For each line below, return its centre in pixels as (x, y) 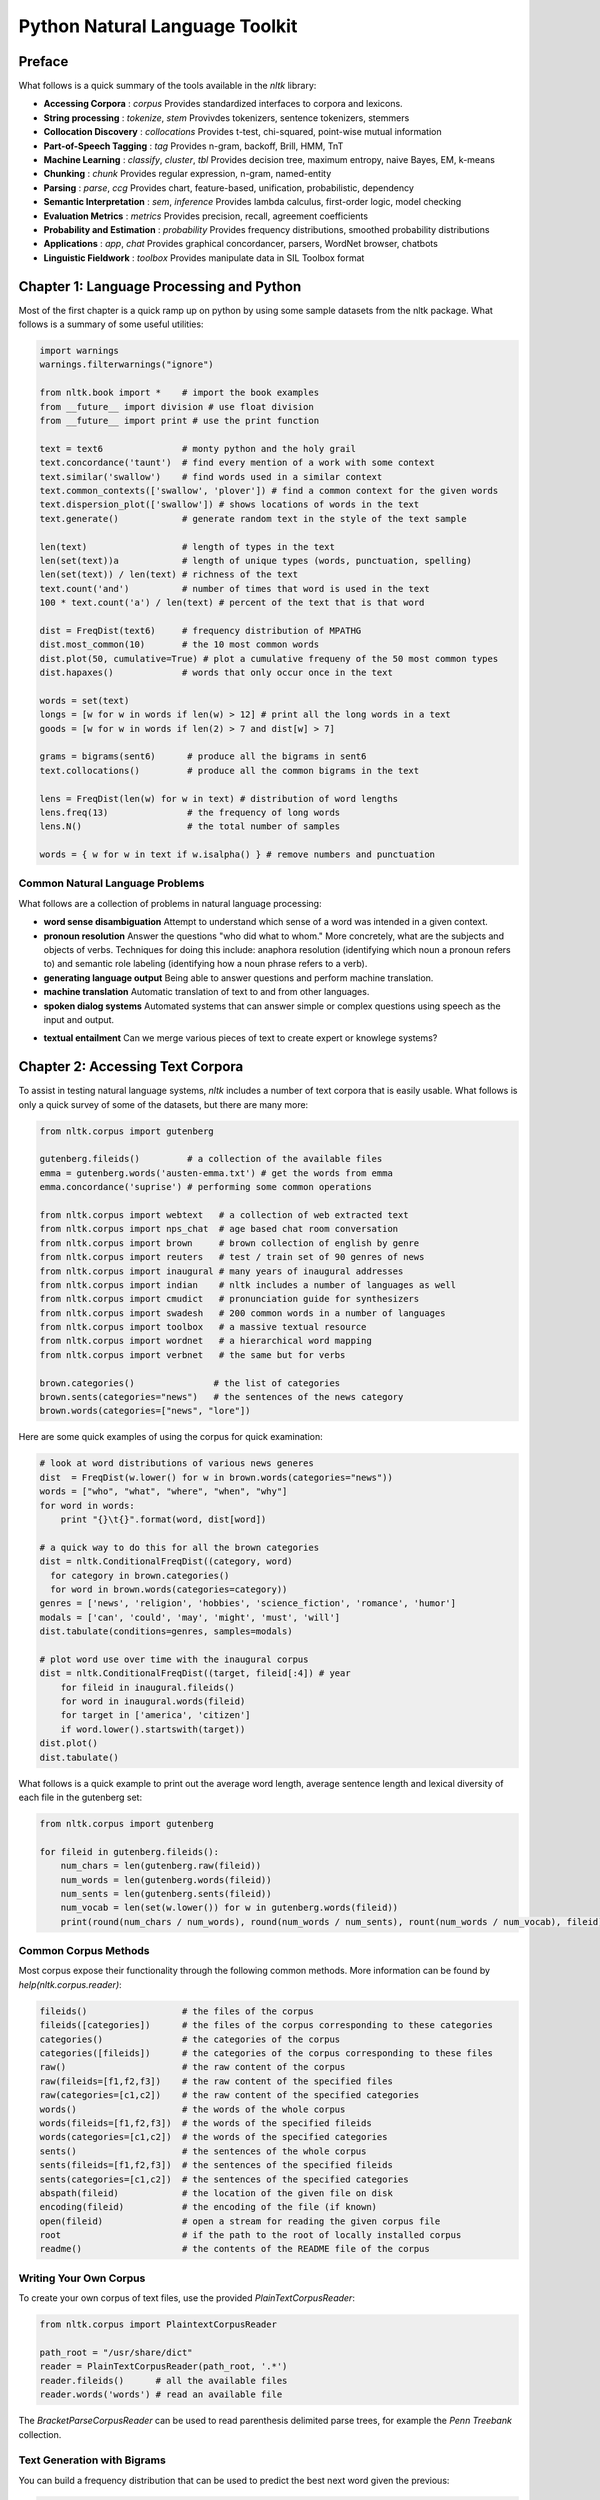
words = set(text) (84, 700)
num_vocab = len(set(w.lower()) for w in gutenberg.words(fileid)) (229, 1908)
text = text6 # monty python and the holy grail (198, 448)
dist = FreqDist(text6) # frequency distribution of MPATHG (200, 630)
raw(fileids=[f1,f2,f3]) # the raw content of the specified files (216, 2081)
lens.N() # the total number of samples (190, 826)
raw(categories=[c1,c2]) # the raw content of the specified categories (229, 2095)
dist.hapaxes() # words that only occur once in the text (216, 673)
